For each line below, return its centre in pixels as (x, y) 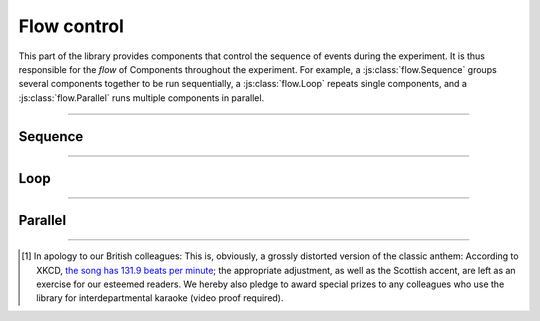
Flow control (71, 26)
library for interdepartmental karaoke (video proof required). (160, 298)
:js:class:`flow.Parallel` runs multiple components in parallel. (141, 97)
